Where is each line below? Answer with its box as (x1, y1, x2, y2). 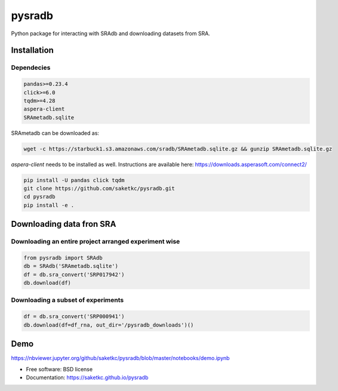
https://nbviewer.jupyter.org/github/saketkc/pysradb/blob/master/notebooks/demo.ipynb (11, 355, 230, 362)
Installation (11, 45, 54, 56)
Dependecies (11, 63, 51, 72)
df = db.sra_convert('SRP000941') (23, 313, 125, 320)
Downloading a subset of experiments (11, 296, 124, 304)
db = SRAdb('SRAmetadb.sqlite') (23, 263, 119, 270)
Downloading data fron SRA (11, 219, 116, 229)
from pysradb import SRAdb (23, 254, 103, 261)
